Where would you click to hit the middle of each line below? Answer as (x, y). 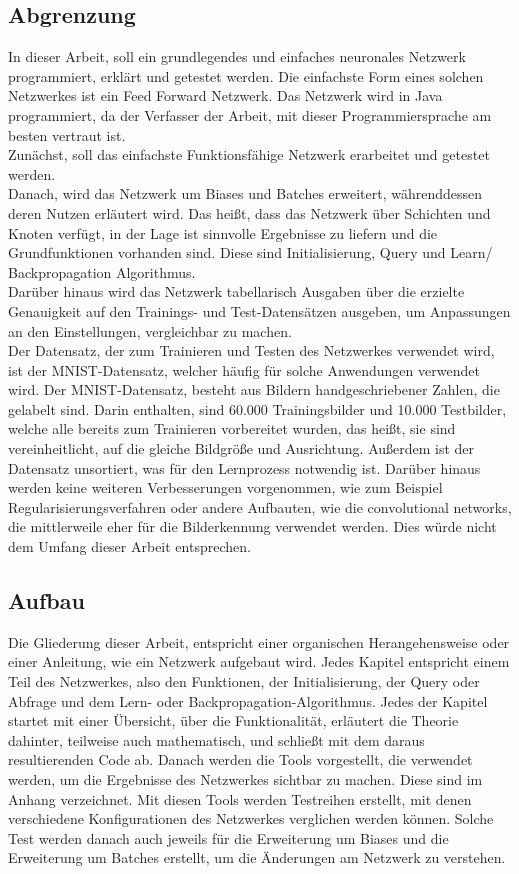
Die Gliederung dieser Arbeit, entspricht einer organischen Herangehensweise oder (259, 641)
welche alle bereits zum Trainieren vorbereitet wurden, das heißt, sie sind (232, 428)
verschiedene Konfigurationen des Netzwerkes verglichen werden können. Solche (251, 818)
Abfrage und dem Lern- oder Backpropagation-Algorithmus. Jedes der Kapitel (248, 700)
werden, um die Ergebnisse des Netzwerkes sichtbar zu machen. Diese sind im (245, 779)
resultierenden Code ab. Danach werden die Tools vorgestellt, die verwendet (240, 759)
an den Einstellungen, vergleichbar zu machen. (150, 330)
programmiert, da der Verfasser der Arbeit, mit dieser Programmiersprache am (250, 114)
